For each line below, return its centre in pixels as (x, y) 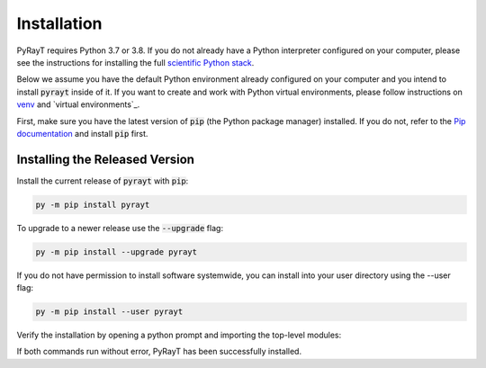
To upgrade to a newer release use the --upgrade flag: (120, 228)
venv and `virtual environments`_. (78, 104)
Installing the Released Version (106, 159)
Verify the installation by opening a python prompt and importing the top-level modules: (179, 335)
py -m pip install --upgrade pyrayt (117, 251)
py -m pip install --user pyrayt (109, 312)
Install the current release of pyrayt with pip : (103, 181)
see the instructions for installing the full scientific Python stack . (135, 62)
